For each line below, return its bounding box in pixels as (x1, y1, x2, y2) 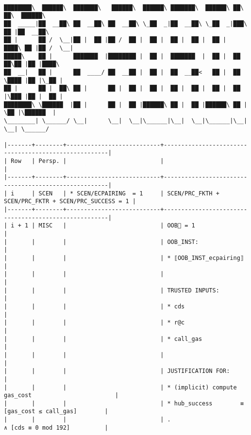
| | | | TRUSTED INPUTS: (4, 287, 219, 294)
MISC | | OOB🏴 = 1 (38, 222, 195, 229)
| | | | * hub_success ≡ (4, 400, 244, 407)
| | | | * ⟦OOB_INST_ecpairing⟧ (4, 255, 244, 261)
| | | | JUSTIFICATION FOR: (4, 368, 230, 375)
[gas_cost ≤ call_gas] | (4, 408, 108, 415)
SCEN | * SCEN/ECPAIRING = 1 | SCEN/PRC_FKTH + (38, 190, 219, 197)
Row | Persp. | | (11, 158, 164, 165)
